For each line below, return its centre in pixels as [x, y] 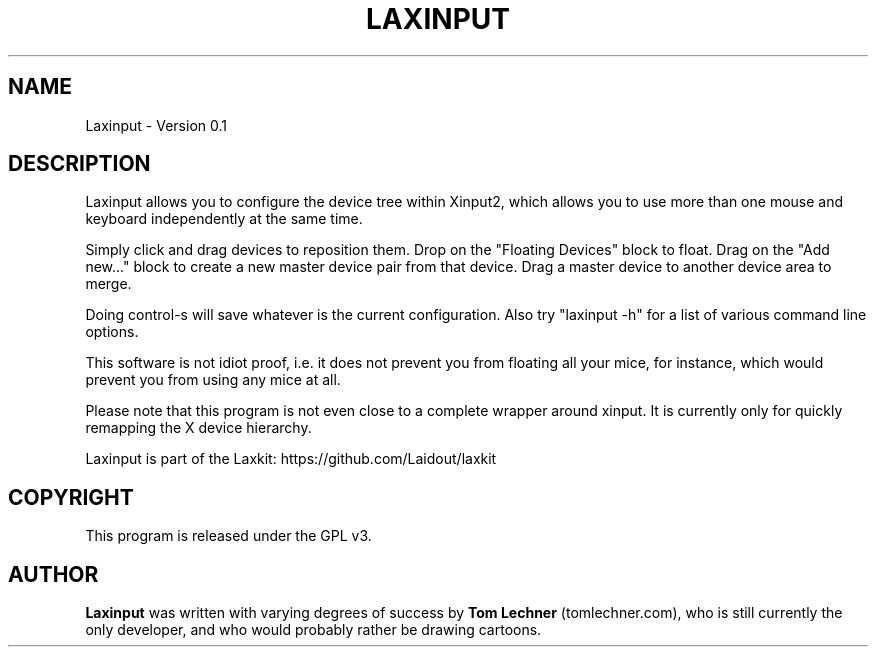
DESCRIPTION [79, 164]
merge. [108, 284]
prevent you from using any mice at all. [213, 380]
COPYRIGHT [71, 497]
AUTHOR [53, 574]
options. [112, 332]
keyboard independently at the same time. [224, 219]
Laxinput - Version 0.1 [156, 125]
